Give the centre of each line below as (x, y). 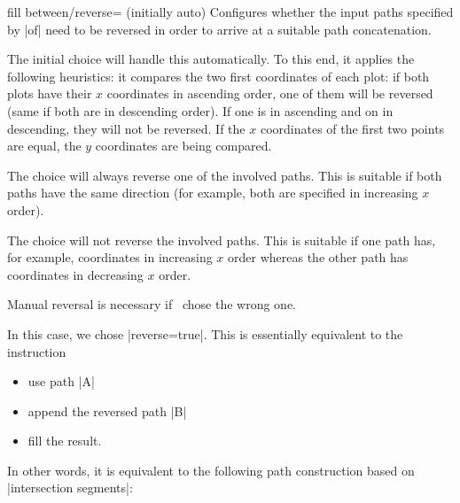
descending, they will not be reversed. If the (126, 128)
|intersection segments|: (70, 488)
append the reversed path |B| (107, 410)
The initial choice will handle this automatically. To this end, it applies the (211, 59)
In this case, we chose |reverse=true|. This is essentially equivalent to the (205, 333)
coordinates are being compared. (183, 146)
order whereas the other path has (318, 257)
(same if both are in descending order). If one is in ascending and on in (200, 110)
